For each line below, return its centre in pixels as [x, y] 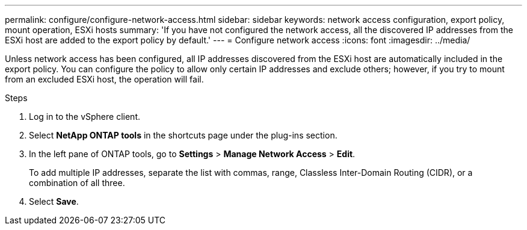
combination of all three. [77, 183]
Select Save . [54, 201]
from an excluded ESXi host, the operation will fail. [104, 79]
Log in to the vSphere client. [85, 117]
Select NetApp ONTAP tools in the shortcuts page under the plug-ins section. [183, 135]
